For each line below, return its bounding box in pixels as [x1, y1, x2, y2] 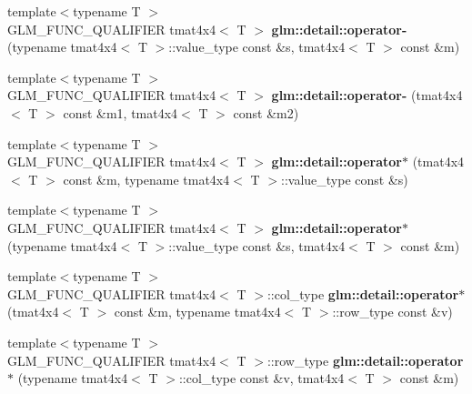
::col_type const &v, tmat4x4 [178, 369, 345, 388]
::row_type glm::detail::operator [266, 350, 464, 369]
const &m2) [233, 103, 299, 122]
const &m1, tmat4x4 [63, 103, 178, 122]
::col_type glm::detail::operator [266, 284, 459, 303]
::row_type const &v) [332, 302, 453, 321]
